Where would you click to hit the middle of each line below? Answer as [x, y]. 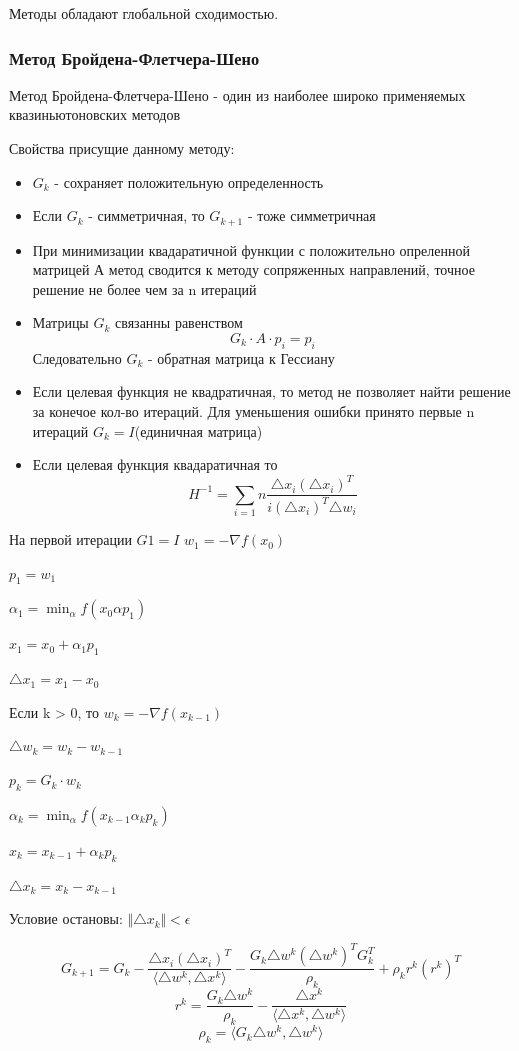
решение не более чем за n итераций [144, 288]
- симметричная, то [146, 215]
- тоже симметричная [311, 215]
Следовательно [77, 357]
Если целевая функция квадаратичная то [155, 464]
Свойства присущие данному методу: [122, 148]
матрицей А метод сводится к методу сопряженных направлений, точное [253, 269]
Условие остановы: [66, 918]
